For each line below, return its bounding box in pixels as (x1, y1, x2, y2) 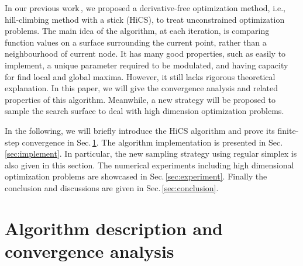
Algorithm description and (5, 216, 223, 240)
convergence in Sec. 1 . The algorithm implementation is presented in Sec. (22, 136, 283, 148)
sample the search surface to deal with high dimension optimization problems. (5, 105, 284, 117)
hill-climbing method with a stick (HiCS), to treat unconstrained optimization (5, 13, 285, 25)
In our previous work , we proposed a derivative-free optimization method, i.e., (5, 2, 285, 13)
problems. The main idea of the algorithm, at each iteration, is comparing (5, 25, 270, 37)
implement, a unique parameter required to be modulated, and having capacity (5, 58, 288, 71)
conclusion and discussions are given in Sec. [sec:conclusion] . (5, 181, 219, 194)
